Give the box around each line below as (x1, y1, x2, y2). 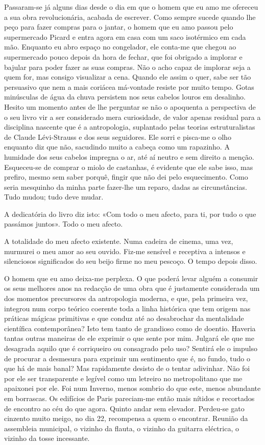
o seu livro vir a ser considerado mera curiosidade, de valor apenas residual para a (4, 111, 261, 122)
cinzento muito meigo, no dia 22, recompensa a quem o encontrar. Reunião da (4, 413, 248, 424)
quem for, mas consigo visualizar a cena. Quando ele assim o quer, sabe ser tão (4, 71, 251, 82)
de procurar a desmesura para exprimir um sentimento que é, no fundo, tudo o (4, 353, 250, 363)
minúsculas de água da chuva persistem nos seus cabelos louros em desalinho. (4, 91, 246, 102)
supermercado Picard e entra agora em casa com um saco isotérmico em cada (4, 31, 246, 42)
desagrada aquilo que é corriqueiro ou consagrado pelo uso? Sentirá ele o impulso (4, 343, 257, 353)
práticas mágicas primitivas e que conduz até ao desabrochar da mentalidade (4, 313, 244, 324)
